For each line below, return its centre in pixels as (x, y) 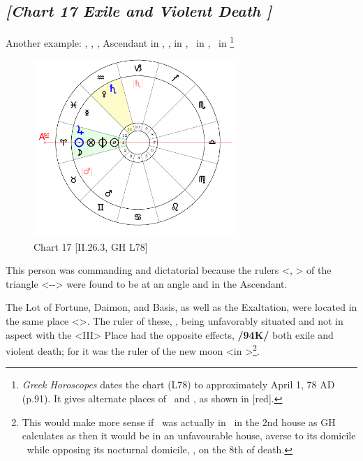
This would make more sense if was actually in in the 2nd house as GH (179, 422)
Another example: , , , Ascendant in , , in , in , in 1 (120, 42)
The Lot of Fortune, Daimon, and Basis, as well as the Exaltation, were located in (181, 307)
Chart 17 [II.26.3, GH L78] (91, 246)
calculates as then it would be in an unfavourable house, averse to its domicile (189, 436)
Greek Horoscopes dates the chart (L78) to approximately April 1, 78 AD (178, 385)
